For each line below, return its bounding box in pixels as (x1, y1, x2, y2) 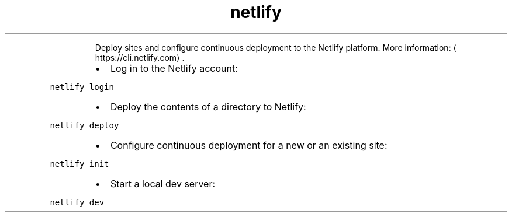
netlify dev (50, 197, 105, 207)
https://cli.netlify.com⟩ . (95, 52, 185, 62)
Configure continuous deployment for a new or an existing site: (110, 139, 388, 151)
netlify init (50, 159, 109, 169)
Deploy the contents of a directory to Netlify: (110, 100, 306, 113)
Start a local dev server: (110, 177, 216, 190)
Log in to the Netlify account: (110, 62, 238, 74)
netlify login (50, 82, 114, 92)
